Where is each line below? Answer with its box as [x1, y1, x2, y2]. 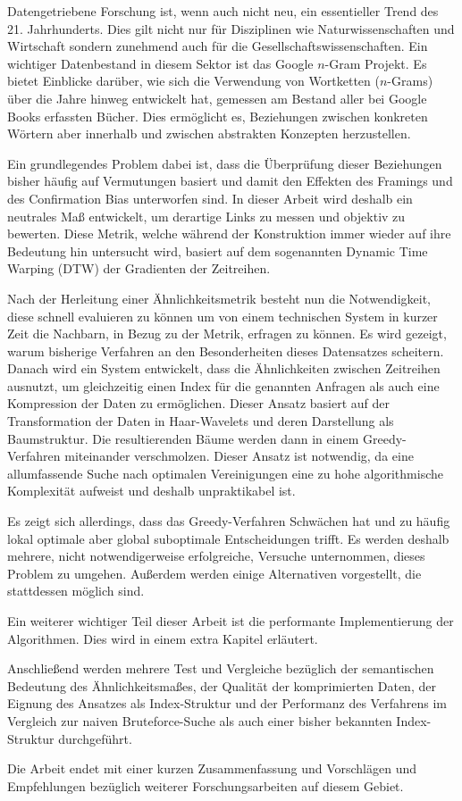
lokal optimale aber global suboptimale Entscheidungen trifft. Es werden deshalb [7, 529, 449, 547]
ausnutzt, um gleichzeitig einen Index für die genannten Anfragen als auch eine [7, 376, 440, 395]
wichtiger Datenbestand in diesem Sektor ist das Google [7, 54, 314, 72]
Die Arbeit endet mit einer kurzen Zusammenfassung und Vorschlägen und [7, 759, 417, 778]
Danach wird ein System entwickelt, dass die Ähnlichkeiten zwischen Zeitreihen [7, 359, 441, 378]
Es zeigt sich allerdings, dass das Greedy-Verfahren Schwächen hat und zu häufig [7, 512, 450, 530]
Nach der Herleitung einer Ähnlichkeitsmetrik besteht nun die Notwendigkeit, [7, 288, 431, 307]
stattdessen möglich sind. [7, 581, 145, 600]
